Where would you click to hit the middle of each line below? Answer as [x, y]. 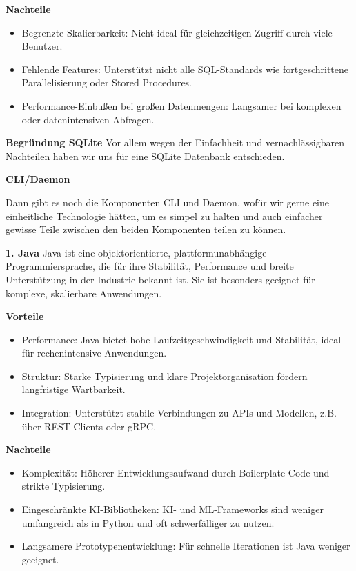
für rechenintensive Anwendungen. [94, 353]
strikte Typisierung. [63, 486]
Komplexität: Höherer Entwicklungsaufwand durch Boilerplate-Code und [176, 472]
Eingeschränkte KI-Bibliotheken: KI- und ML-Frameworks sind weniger [172, 509]
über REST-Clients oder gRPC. [89, 426]
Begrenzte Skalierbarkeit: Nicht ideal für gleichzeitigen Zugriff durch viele [177, 32]
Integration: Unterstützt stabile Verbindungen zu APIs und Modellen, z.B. [179, 413]
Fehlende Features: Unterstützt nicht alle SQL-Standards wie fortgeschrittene [185, 69]
